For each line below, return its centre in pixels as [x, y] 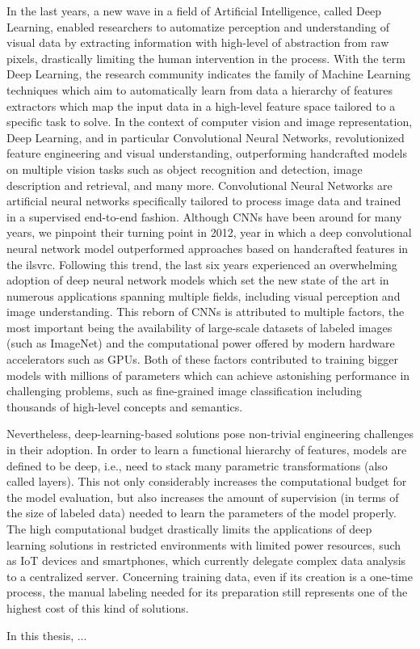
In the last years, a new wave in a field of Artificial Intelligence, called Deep [194, 11]
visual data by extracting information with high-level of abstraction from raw [198, 42]
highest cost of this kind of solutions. [98, 607]
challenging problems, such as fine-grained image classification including [184, 391]
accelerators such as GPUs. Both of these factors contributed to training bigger [202, 359]
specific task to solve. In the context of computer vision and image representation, [210, 122]
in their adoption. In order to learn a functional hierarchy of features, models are [207, 450]
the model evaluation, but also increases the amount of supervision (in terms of [203, 497]
